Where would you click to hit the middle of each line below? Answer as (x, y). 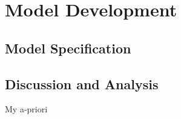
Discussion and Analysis (82, 83)
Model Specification (68, 48)
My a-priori (26, 109)
